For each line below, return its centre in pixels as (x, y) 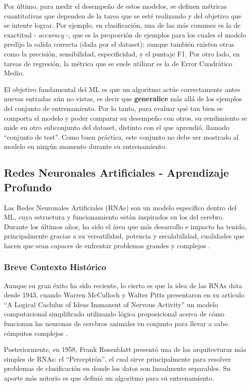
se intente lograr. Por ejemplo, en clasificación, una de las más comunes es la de (122, 25)
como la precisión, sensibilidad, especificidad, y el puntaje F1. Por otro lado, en (122, 53)
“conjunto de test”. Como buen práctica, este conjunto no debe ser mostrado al (121, 137)
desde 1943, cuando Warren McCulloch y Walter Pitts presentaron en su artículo (124, 295)
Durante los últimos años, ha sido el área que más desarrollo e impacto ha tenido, (125, 226)
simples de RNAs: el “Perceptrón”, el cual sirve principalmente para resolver (117, 358)
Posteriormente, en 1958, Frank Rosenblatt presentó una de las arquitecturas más (125, 349)
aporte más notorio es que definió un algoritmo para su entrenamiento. (109, 378)
